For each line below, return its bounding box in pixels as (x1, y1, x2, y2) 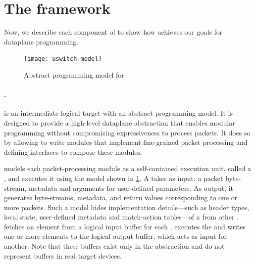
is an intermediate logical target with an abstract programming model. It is (4, 108, 233, 118)
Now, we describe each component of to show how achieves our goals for (4, 27, 223, 37)
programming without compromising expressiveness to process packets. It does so (4, 127, 251, 137)
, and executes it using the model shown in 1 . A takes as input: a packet (4, 173, 223, 183)
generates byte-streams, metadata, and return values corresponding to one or (4, 192, 238, 203)
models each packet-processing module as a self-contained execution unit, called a (4, 163, 251, 174)
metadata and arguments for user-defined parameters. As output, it (28, 182, 234, 193)
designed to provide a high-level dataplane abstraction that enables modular (4, 117, 235, 128)
